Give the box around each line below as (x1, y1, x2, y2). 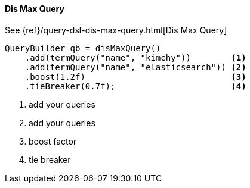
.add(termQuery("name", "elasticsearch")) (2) (24, 62, 246, 72)
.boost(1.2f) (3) (24, 71, 246, 82)
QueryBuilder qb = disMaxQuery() (5, 43, 161, 53)
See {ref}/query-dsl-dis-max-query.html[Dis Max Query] (5, 24, 227, 35)
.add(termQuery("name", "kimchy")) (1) (24, 52, 246, 62)
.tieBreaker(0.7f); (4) (24, 81, 246, 91)
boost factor (29, 136, 77, 146)
